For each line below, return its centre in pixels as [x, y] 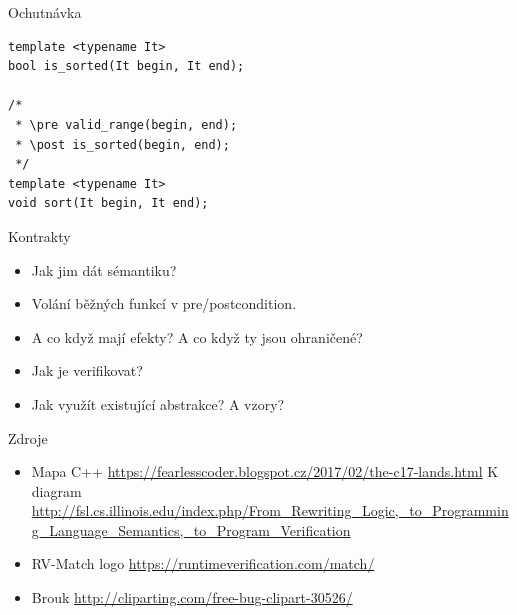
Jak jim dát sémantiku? [104, 269]
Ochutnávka [45, 12]
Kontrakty [39, 235]
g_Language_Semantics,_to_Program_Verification [191, 529]
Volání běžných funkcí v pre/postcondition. [164, 303]
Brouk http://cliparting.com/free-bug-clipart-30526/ [192, 597]
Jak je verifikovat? [87, 370]
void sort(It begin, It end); [108, 203]
